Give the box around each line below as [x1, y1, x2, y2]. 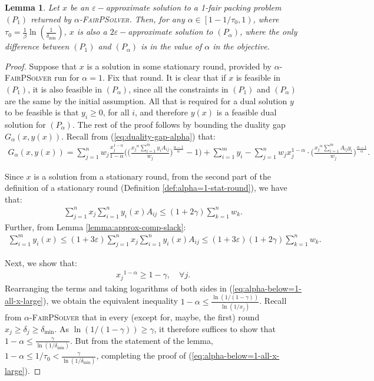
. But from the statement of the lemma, [69, 334, 213, 346]
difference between [5, 40, 69, 52]
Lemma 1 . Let [5, 1, 59, 13]
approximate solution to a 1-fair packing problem [105, 1, 282, 13]
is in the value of [141, 40, 202, 52]
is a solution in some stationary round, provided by [87, 59, 272, 72]
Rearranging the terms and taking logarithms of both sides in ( [5, 281, 233, 294]
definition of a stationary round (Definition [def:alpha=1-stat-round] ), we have [5, 181, 287, 194]
